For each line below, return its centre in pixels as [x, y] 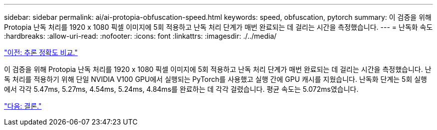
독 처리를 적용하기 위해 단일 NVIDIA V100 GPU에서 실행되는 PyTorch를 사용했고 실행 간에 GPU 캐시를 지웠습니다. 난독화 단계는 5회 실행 [216, 79]
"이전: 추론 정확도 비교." [41, 52]
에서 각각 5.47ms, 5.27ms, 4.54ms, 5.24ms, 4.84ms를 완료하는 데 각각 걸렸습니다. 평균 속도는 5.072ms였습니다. [181, 89]
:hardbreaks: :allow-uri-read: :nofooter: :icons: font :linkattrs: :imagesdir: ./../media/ [140, 36]
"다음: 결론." [23, 106]
